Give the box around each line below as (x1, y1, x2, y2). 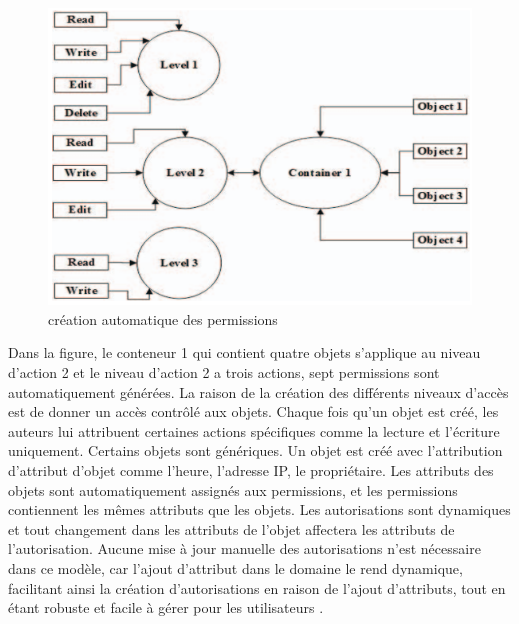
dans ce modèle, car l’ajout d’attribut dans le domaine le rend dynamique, (8, 557, 463, 578)
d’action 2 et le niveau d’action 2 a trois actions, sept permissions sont (8, 362, 440, 383)
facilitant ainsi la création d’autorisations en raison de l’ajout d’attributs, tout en (8, 577, 506, 598)
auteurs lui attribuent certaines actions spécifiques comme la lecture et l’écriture (8, 420, 500, 441)
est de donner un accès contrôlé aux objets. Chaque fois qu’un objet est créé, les (8, 401, 499, 422)
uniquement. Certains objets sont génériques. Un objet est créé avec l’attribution (8, 440, 503, 461)
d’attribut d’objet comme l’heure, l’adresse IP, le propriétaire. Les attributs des (8, 460, 494, 481)
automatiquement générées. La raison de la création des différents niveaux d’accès (8, 381, 509, 402)
